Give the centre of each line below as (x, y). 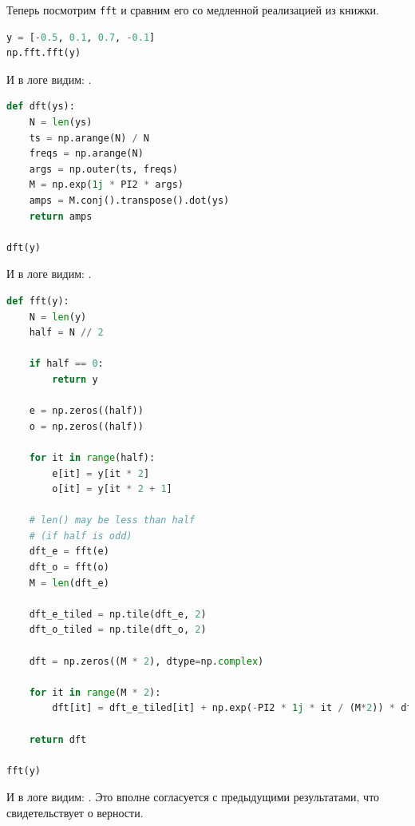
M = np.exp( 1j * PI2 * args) (106, 185)
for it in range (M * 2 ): (95, 692)
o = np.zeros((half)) (86, 426)
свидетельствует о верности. (75, 812)
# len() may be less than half (112, 520)
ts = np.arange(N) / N (89, 138)
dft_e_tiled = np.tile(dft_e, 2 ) (118, 614)
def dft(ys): (41, 107)
